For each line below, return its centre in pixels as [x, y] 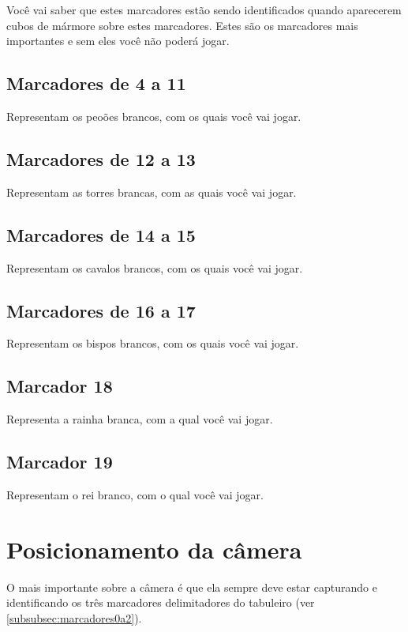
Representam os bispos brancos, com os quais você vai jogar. [153, 343]
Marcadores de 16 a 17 [101, 310]
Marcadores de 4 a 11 [96, 83]
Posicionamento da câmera [154, 549]
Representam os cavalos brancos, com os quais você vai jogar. [155, 267]
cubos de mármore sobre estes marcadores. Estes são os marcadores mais [182, 25]
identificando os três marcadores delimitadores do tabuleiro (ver [161, 602]
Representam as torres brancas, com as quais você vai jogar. [152, 192]
